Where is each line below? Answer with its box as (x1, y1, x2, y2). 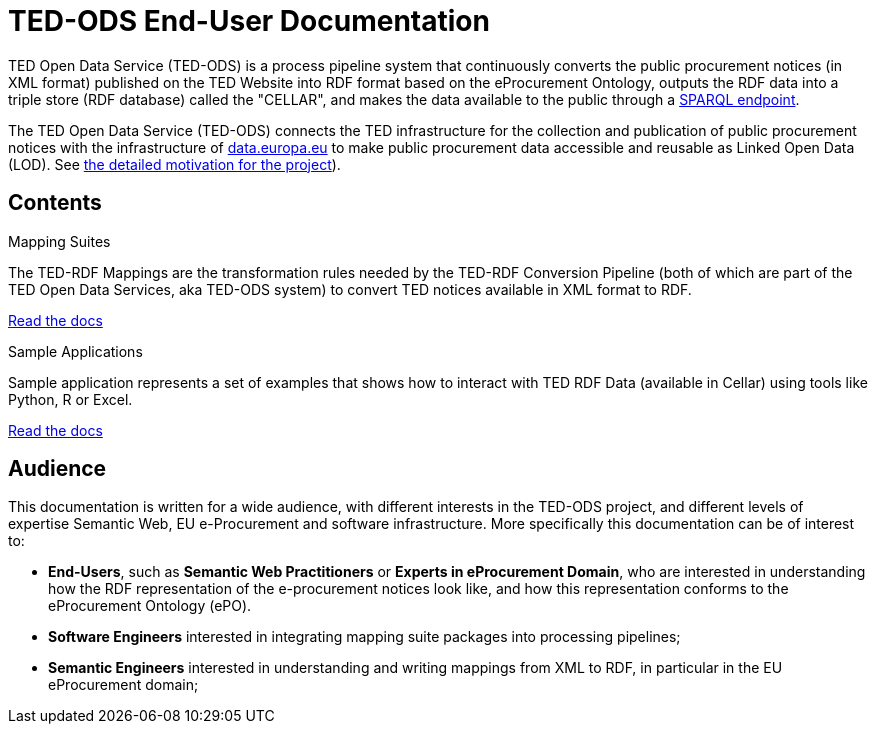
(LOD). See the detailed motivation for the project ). (8, 155, 341, 173)
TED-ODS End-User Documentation (8, 4, 490, 38)
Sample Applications (8, 342, 143, 360)
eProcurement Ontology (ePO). (48, 597, 252, 615)
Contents (8, 190, 102, 216)
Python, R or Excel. (8, 390, 133, 408)
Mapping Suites (8, 232, 111, 250)
